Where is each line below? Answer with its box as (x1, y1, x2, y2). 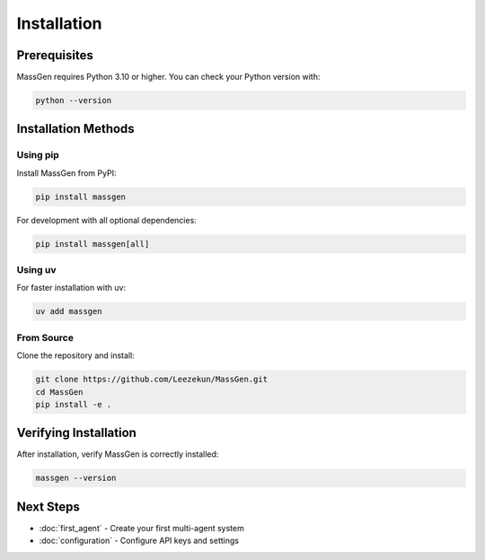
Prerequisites (16, 48, 93, 63)
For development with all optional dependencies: (16, 214, 197, 225)
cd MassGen (35, 387, 84, 397)
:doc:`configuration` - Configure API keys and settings (39, 535, 240, 547)
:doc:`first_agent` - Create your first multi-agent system (39, 522, 244, 533)
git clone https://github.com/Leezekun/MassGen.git (35, 374, 269, 385)
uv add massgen (35, 306, 102, 317)
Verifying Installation (16, 425, 137, 441)
